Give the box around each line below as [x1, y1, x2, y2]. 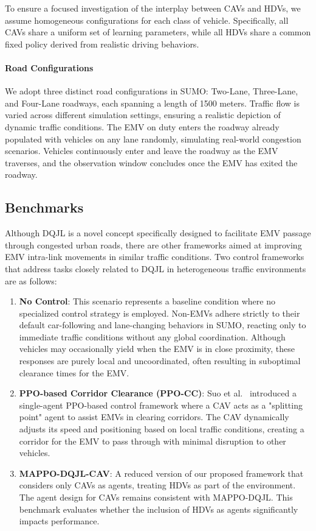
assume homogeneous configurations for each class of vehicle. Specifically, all [5, 13, 289, 26]
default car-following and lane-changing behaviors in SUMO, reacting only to [19, 318, 306, 331]
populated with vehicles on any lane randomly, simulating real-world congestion [5, 132, 301, 145]
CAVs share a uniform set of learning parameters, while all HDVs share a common [5, 26, 311, 38]
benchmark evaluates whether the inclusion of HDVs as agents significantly [19, 502, 298, 515]
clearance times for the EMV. [19, 366, 129, 379]
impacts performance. [19, 515, 100, 527]
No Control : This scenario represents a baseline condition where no [19, 295, 275, 308]
